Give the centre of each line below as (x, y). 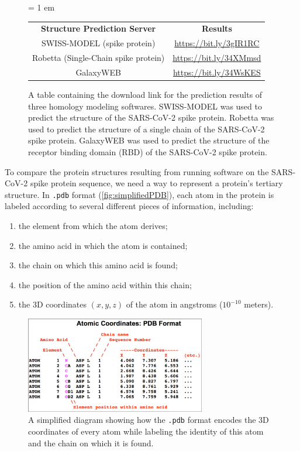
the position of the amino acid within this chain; (105, 284)
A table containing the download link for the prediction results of (145, 94)
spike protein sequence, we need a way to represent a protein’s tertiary (156, 183)
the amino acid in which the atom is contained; (103, 245)
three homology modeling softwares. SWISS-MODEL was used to (145, 106)
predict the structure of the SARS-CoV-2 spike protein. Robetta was (151, 117)
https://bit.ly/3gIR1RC (217, 43)
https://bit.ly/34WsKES (217, 72)
